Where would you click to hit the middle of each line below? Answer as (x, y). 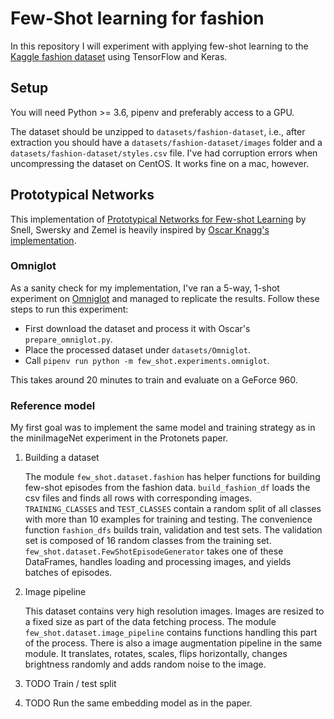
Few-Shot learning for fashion (137, 18)
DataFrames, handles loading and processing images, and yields (158, 562)
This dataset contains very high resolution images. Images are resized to (174, 611)
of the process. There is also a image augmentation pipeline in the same (173, 643)
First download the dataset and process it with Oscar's (137, 328)
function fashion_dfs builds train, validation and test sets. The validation (173, 530)
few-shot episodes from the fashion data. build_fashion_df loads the (167, 488)
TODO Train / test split (70, 684)
